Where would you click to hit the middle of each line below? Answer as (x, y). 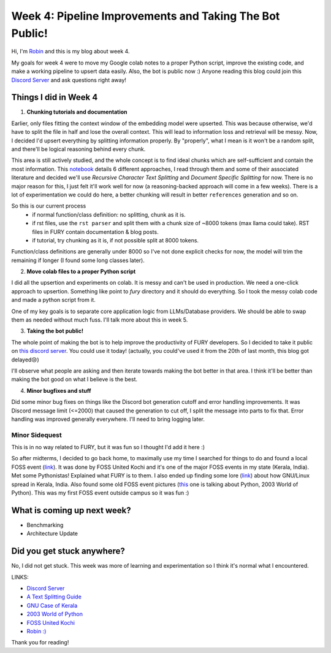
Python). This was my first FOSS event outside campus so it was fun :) (100, 493)
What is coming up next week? (71, 510)
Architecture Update (52, 533)
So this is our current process (49, 206)
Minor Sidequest (37, 435)
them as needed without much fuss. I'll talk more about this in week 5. (100, 320)
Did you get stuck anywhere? (68, 551)
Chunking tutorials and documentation (77, 112)
